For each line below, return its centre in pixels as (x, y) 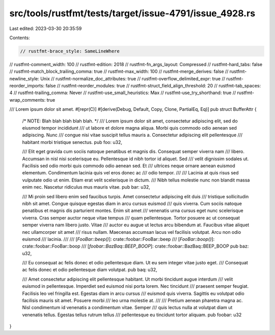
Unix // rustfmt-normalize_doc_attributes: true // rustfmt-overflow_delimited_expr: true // (133, 78)
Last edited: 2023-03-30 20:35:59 (46, 28)
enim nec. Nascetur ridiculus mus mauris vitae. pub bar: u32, (86, 187)
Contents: (20, 38)
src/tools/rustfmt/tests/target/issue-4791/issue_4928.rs (132, 13)
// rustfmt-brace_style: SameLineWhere (70, 51)
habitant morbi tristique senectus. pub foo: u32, (72, 142)
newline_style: (24, 78)
